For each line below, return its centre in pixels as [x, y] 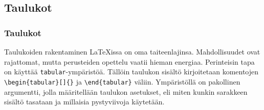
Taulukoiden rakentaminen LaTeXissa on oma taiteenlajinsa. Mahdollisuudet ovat [132, 51]
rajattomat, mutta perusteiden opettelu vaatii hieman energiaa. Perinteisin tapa [129, 61]
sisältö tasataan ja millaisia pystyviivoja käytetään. [84, 102]
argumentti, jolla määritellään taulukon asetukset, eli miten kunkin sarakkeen [126, 91]
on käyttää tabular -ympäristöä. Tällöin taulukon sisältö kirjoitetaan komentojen [131, 72]
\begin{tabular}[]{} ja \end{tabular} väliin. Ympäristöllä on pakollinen [122, 81]
